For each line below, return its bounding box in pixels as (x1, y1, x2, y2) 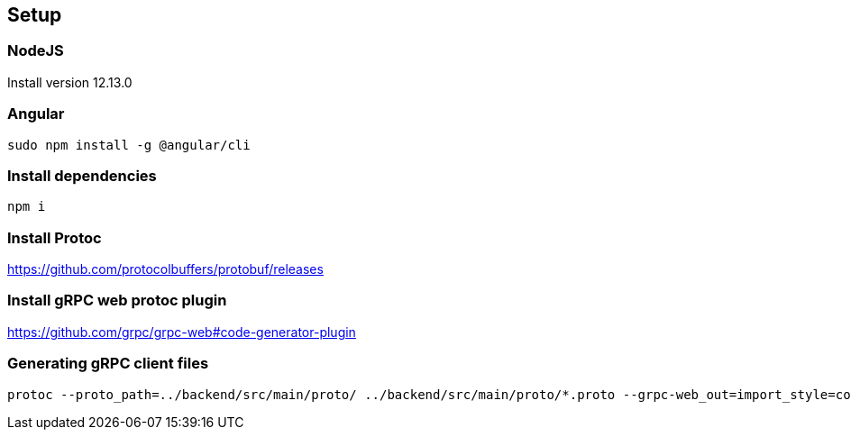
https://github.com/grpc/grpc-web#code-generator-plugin (7, 323, 356, 340)
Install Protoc (7, 228, 102, 247)
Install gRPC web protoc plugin (7, 291, 227, 310)
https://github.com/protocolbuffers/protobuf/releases (7, 261, 324, 278)
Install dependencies (7, 166, 157, 185)
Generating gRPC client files (7, 354, 209, 373)
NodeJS (7, 41, 64, 60)
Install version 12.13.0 (7, 74, 133, 90)
